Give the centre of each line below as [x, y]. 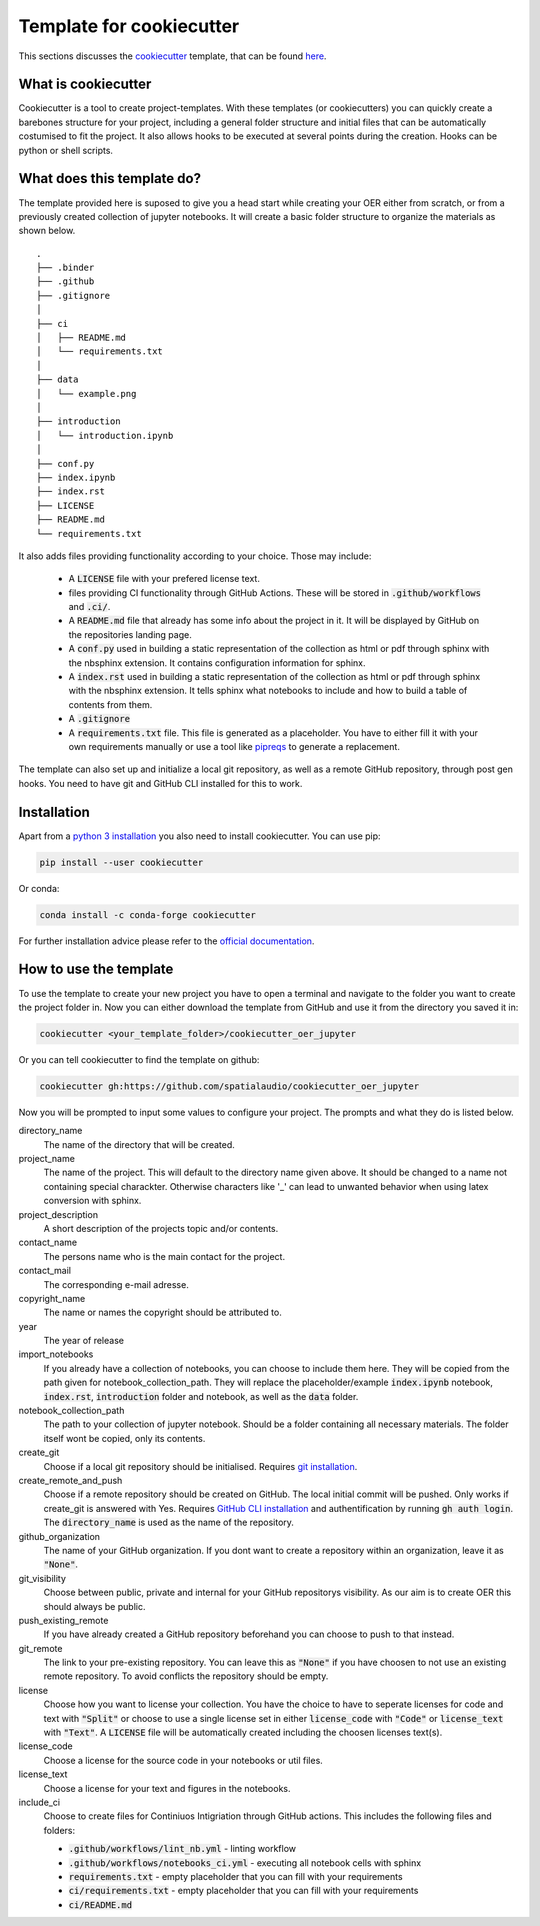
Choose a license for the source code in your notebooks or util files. [183, 1760]
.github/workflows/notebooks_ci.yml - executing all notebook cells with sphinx [245, 1862]
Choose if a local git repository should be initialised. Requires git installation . [200, 1466]
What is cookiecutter [85, 84]
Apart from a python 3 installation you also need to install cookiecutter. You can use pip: [199, 836]
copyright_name [52, 1298]
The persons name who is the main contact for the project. [164, 1256]
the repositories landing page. [130, 634]
